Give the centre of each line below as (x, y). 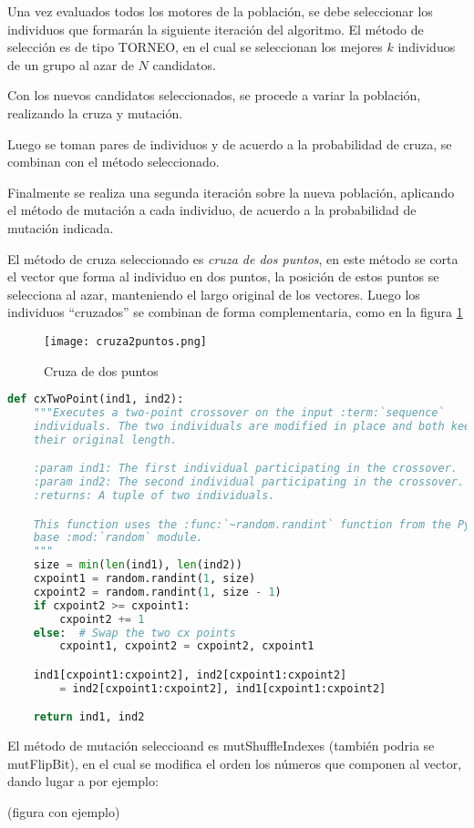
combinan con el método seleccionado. (113, 162)
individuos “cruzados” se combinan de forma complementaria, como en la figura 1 (235, 312)
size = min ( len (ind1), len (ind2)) (138, 565)
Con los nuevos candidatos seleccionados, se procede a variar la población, (214, 95)
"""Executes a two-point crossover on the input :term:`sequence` (239, 413)
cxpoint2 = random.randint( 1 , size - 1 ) (157, 592)
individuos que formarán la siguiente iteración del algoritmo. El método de (216, 29)
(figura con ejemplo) (64, 812)
